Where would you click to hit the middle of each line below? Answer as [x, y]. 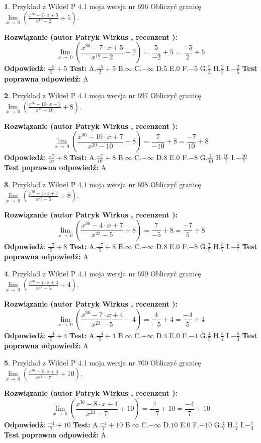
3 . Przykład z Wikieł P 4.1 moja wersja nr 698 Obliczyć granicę [103, 184]
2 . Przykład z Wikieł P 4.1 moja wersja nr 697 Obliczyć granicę [103, 95]
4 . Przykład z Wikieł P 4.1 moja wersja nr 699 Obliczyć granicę [103, 273]
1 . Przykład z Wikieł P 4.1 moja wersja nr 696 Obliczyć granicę [103, 6]
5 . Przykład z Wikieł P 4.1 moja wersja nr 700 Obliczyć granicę [103, 362]
